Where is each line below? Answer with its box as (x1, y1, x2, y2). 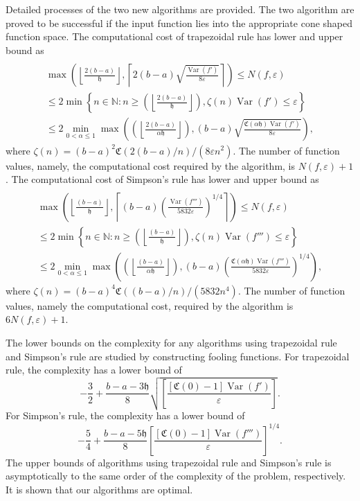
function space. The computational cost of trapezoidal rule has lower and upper (6, 29, 343, 44)
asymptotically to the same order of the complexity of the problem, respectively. (6, 468, 346, 483)
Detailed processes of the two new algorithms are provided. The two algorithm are (6, 2, 354, 16)
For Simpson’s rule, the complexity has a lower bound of (6, 408, 245, 423)
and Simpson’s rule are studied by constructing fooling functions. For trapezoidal (6, 349, 350, 363)
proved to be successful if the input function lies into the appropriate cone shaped (6, 15, 353, 30)
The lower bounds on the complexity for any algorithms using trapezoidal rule (6, 335, 337, 349)
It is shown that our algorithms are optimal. (6, 482, 193, 496)
